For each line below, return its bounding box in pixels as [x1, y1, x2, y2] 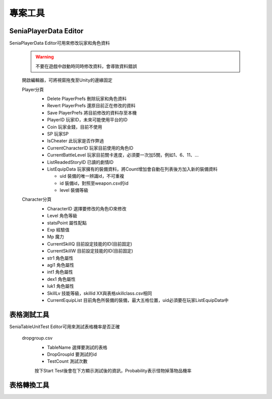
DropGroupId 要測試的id [47, 351, 97, 357]
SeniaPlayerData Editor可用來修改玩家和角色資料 [9, 40, 110, 46]
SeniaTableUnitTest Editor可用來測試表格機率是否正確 [9, 324, 120, 330]
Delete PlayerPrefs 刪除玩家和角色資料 [47, 96, 127, 102]
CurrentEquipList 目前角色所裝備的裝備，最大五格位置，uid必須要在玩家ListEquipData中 [47, 297, 229, 303]
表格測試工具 [9, 310, 49, 319]
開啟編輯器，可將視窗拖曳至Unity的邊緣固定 [22, 77, 113, 83]
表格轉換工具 [9, 380, 49, 389]
